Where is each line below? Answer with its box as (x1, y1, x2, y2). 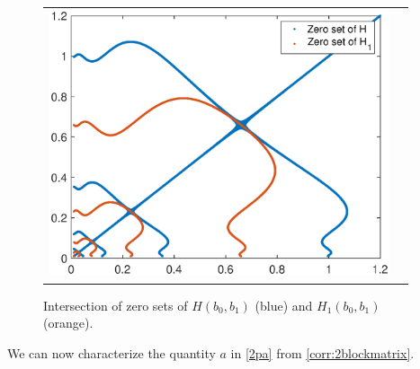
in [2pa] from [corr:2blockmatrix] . (230, 343, 415, 362)
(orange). (43, 313, 94, 332)
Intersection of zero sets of (43, 295, 188, 314)
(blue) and (255, 295, 313, 314)
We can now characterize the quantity (7, 343, 216, 362)
